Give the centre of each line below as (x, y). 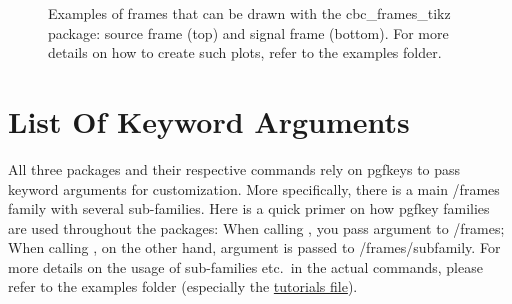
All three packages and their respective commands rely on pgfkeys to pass (234, 168)
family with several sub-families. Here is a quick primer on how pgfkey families (249, 208)
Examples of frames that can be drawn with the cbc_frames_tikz (249, 13)
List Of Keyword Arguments (209, 120)
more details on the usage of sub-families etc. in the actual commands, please (245, 266)
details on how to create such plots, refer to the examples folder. (245, 52)
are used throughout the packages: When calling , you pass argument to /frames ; (256, 227)
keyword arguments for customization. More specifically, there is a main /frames (254, 188)
